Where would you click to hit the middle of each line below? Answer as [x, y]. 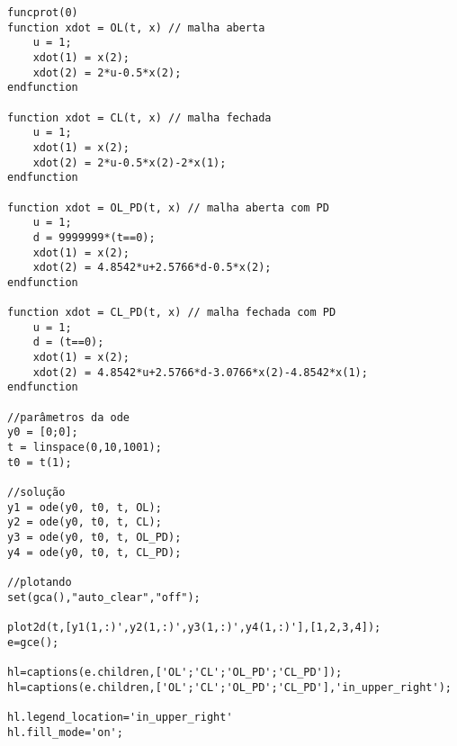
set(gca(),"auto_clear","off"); [104, 597]
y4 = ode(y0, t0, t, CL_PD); [94, 552]
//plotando [40, 582]
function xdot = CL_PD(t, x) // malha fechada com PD [172, 313]
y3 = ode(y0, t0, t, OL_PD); [94, 537]
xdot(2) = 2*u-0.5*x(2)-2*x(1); [130, 162]
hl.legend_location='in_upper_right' [120, 717]
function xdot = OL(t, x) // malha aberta [136, 27]
